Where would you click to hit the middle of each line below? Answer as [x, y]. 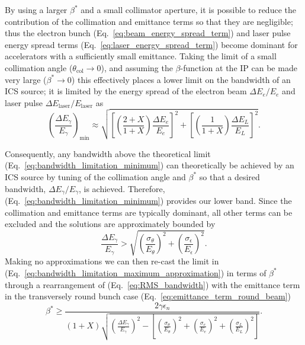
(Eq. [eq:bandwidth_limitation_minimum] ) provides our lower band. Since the [148, 201]
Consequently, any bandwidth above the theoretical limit [108, 153]
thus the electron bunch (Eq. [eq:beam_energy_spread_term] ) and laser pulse [148, 33]
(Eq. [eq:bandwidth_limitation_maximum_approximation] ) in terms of [136, 272]
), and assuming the [137, 67]
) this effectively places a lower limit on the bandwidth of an [181, 79]
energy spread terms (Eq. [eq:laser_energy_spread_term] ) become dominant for [151, 44]
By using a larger [36, 9]
